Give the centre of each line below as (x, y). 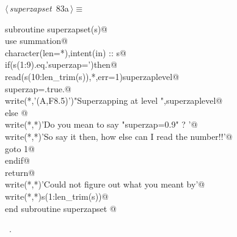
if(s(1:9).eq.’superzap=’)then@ (61, 64)
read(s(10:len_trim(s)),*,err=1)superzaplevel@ (92, 76)
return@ (20, 172)
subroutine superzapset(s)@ (57, 28)
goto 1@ (20, 148)
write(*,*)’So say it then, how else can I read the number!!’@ (119, 136)
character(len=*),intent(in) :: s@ (66, 52)
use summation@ (36, 41)
